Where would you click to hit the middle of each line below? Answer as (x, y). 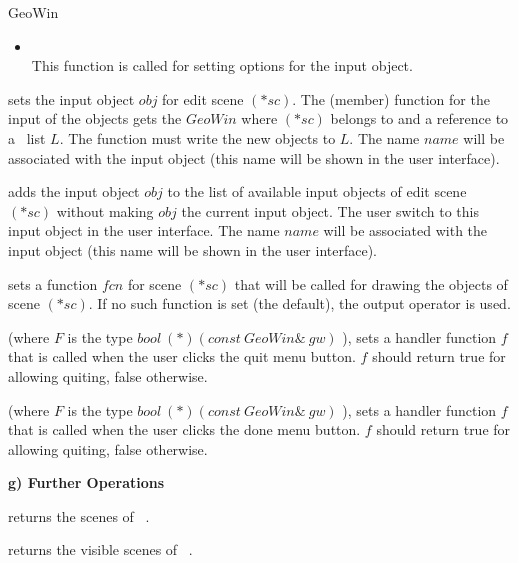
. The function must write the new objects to (197, 137)
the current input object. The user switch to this (330, 210)
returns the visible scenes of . (100, 549)
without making (105, 210)
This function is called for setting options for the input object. (222, 65)
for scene (154, 283)
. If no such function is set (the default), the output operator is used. (299, 303)
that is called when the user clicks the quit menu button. (182, 356)
